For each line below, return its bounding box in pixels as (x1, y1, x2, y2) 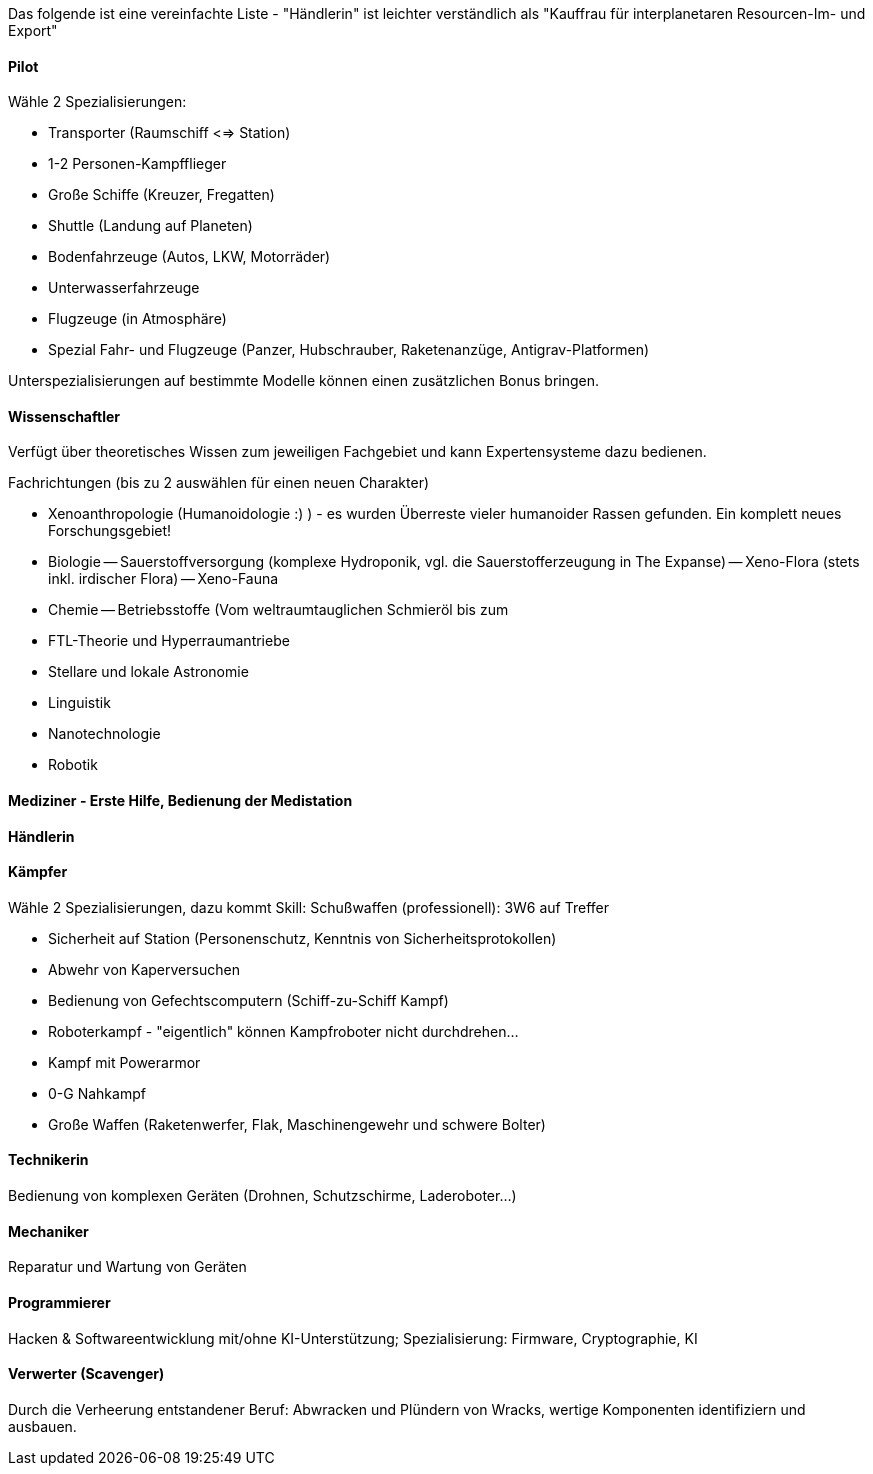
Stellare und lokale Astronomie (48, 663, 249, 681)
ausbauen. (8, 1417, 77, 1435)
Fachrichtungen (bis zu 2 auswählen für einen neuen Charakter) (8, 474, 430, 492)
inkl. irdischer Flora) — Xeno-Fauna (48, 570, 279, 588)
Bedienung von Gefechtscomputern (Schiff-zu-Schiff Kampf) (48, 991, 449, 1009)
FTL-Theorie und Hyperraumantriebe (48, 632, 290, 650)
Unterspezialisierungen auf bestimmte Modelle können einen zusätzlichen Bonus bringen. (8, 372, 600, 390)
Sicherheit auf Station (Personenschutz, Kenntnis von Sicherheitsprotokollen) (48, 929, 557, 947)
